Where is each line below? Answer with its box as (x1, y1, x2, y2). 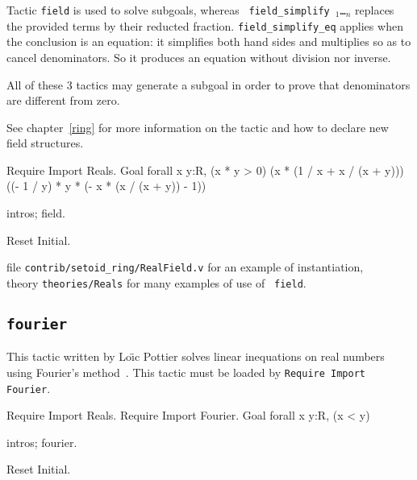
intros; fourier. (6, 433, 77, 450)
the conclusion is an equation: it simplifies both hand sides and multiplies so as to (6, 33, 411, 50)
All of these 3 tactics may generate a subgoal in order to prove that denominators (6, 76, 411, 93)
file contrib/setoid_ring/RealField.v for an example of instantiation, (6, 259, 364, 275)
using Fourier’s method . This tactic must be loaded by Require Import (6, 363, 365, 380)
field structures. (6, 134, 84, 151)
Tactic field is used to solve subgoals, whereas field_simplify (6, 2, 330, 18)
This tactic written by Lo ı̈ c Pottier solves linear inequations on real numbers (6, 348, 385, 365)
